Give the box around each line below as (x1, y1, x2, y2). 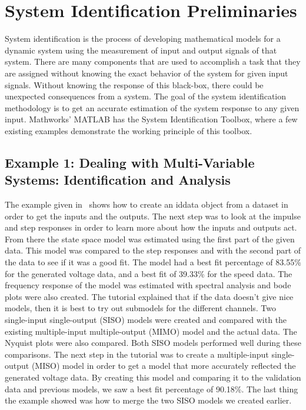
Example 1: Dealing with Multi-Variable (5, 153, 255, 171)
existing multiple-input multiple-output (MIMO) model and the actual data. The (5, 325, 297, 337)
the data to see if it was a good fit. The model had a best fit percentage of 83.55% (5, 256, 301, 268)
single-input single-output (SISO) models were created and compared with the (5, 314, 287, 325)
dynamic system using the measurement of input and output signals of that (5, 44, 277, 56)
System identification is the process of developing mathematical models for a (5, 32, 281, 45)
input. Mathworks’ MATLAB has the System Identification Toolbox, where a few (5, 113, 298, 125)
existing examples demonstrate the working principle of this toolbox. (5, 124, 252, 136)
